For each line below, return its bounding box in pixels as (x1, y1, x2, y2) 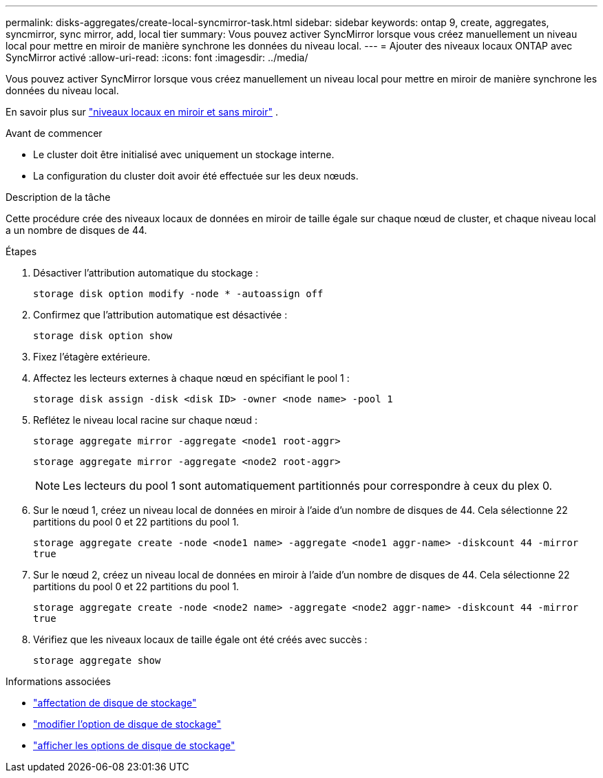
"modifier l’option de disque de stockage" (33, 718, 222, 730)
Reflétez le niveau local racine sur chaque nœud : (33, 414, 257, 426)
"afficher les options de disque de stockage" (33, 739, 235, 751)
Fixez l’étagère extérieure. (33, 351, 151, 363)
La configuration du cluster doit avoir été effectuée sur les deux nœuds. (33, 170, 359, 182)
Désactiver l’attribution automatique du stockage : (33, 267, 259, 279)
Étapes (6, 246, 37, 257)
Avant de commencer (6, 127, 103, 139)
